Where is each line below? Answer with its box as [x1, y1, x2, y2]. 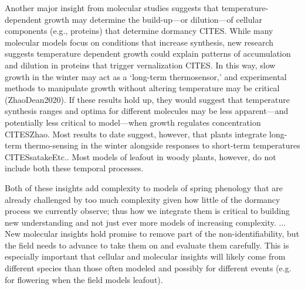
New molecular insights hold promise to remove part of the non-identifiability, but [5, 227, 300, 240]
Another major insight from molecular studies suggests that [5, 2, 219, 13]
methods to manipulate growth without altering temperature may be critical [5, 82, 280, 94]
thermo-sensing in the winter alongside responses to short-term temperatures [24, 139, 300, 151]
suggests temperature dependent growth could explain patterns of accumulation [5, 47, 291, 60]
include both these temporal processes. [5, 162, 144, 174]
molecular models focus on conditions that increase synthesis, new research [5, 36, 274, 48]
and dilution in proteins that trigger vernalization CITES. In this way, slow [5, 58, 276, 71]
